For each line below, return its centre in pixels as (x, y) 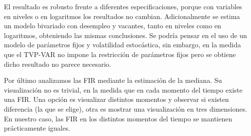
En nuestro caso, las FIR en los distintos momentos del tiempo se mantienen (118, 118)
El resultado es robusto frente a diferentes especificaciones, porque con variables (123, 6)
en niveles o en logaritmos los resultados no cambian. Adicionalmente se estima (122, 16)
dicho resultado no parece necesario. (58, 64)
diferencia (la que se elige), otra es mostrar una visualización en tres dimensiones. (125, 108)
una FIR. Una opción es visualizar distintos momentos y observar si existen (116, 99)
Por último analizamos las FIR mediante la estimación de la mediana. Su (113, 80)
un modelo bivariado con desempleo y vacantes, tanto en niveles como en (113, 26)
